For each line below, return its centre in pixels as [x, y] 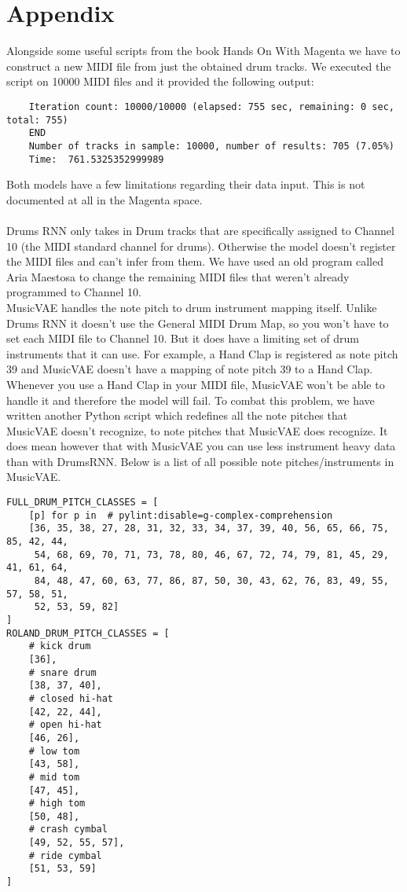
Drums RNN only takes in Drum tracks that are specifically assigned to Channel [200, 230]
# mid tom [54, 777]
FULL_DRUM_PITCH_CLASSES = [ [82, 503]
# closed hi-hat [71, 698]
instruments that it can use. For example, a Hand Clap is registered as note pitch [202, 353]
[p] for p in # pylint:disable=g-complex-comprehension [181, 515]
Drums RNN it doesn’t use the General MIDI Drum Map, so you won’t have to [198, 323]
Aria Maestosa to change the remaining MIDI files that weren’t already [178, 276]
